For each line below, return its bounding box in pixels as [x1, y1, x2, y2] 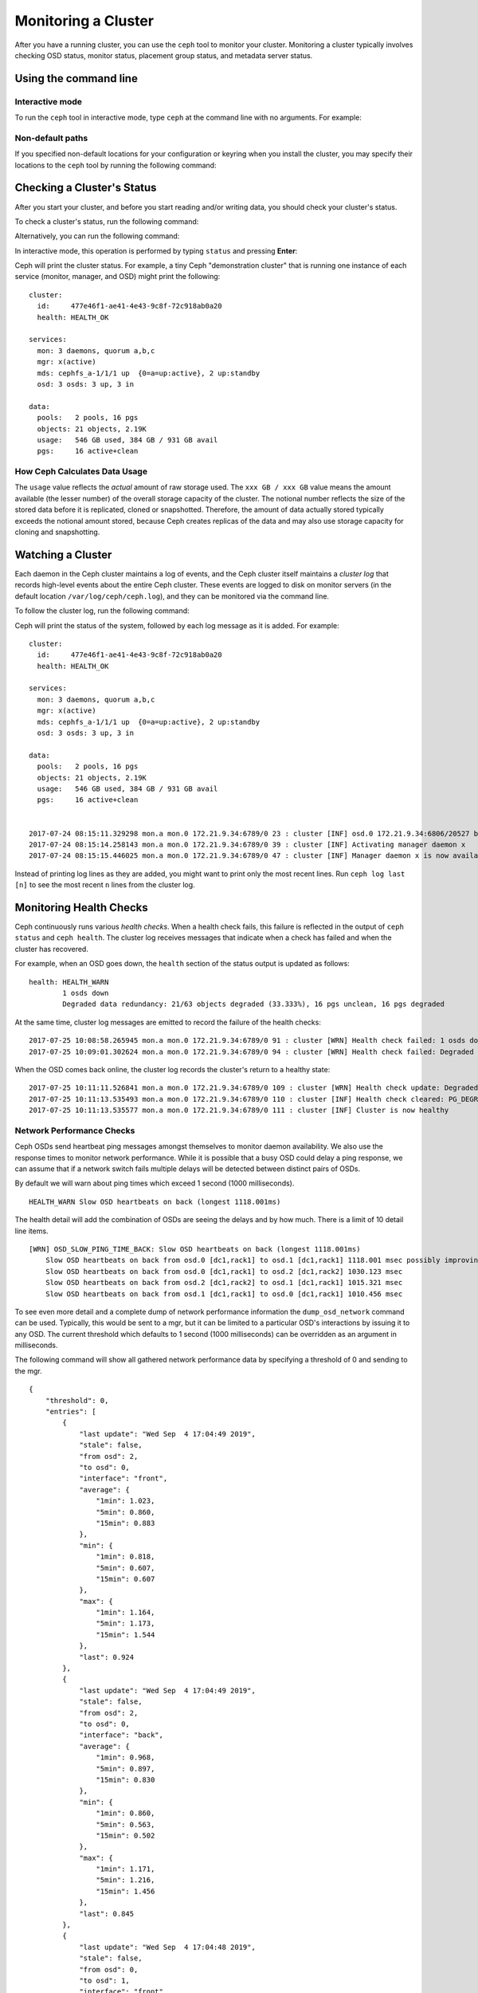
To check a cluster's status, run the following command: [14, 216, 199, 226]
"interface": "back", [79, 1731, 163, 1739]
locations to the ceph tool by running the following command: [14, 160, 217, 170]
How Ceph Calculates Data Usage [14, 466, 147, 478]
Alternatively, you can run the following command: [14, 231, 180, 241]
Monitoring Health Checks [14, 901, 149, 914]
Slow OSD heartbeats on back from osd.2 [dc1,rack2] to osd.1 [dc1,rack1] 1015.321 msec [45, 1278, 403, 1287]
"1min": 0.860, [96, 1809, 155, 1818]
